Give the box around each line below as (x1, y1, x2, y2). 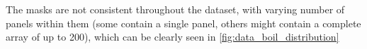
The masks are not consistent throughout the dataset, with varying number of (6, 2, 345, 16)
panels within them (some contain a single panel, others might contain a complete (6, 15, 361, 30)
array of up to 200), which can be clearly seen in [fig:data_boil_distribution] (6, 29, 339, 44)
